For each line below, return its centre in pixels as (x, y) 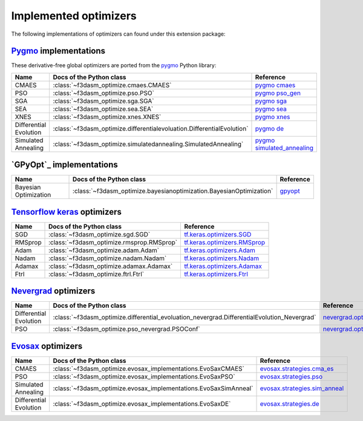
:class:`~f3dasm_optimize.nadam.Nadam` (108, 258)
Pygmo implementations (58, 51)
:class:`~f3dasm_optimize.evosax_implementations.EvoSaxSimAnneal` (153, 388)
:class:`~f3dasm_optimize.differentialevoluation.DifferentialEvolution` (151, 128)
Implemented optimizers (74, 16)
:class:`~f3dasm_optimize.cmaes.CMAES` (112, 85)
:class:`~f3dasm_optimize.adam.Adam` (104, 250)
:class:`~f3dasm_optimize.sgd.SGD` (100, 234)
